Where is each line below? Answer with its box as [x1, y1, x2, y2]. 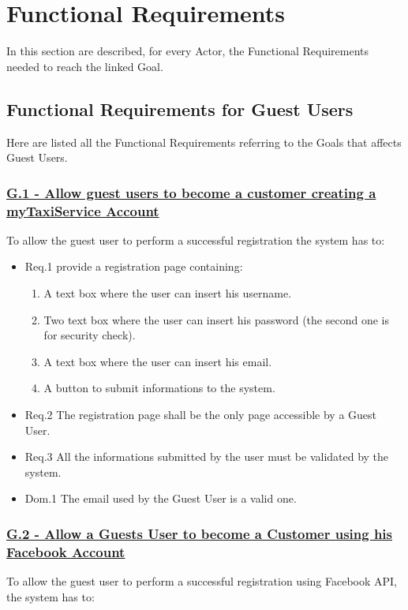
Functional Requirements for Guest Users [6, 96, 354, 121]
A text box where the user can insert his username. [43, 285, 292, 301]
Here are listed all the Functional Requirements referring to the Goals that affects [6, 133, 402, 150]
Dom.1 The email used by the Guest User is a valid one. [24, 490, 297, 507]
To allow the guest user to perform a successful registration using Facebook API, [6, 573, 397, 589]
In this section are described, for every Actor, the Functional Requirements [6, 43, 369, 59]
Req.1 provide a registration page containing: [24, 258, 243, 275]
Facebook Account [6, 541, 125, 561]
